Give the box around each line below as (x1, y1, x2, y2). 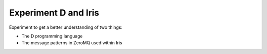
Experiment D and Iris (9, 7, 99, 18)
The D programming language (21, 33, 83, 39)
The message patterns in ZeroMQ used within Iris (21, 40, 122, 46)
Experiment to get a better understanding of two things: (9, 24, 123, 30)
